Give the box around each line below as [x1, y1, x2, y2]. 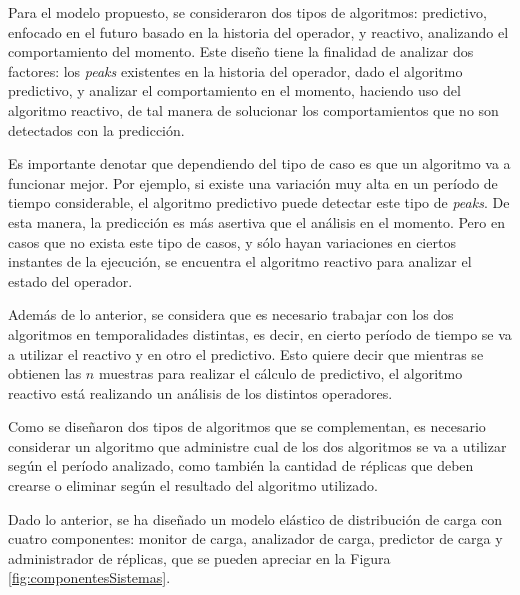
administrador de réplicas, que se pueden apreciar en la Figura [8, 547, 391, 568]
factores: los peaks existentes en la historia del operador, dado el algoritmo [8, 60, 463, 81]
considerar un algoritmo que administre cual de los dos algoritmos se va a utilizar [8, 435, 507, 456]
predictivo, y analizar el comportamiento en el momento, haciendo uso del [8, 80, 461, 101]
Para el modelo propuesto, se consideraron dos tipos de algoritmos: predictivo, [8, 2, 487, 22]
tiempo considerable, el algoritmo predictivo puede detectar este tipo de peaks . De [8, 192, 510, 213]
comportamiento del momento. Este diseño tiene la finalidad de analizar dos [8, 41, 474, 62]
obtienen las [8, 363, 82, 384]
